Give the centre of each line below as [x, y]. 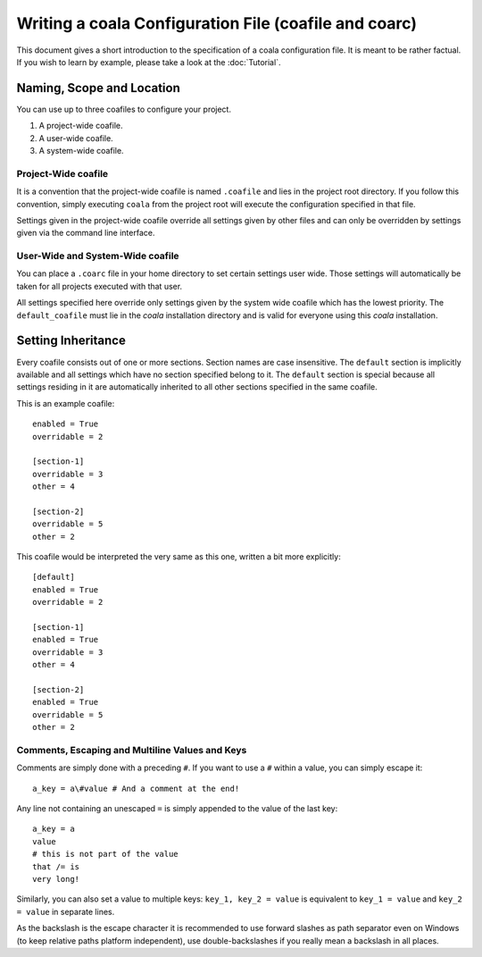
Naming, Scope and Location [98, 88]
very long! [56, 879]
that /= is [56, 866]
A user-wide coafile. [76, 138]
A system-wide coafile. [81, 151]
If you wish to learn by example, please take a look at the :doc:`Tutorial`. [149, 62]
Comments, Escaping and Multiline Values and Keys [132, 750]
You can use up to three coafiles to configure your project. [124, 109]
